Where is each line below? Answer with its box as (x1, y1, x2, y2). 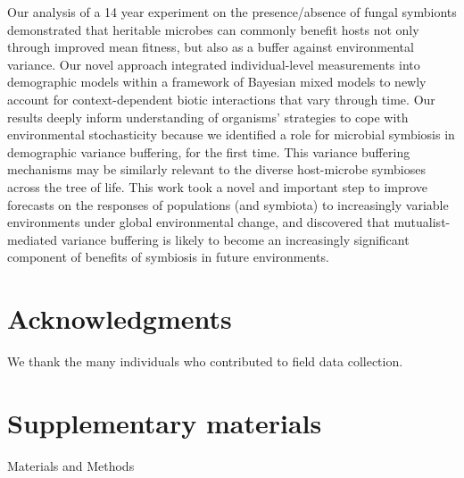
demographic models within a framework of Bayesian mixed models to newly (7, 72, 427, 91)
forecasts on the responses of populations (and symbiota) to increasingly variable (7, 195, 449, 214)
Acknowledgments (7, 300, 232, 337)
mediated (7, 230, 57, 248)
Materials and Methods (7, 456, 135, 474)
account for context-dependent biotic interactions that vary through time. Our (7, 89, 435, 108)
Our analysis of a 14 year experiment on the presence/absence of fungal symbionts (7, 3, 457, 21)
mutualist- (394, 213, 451, 231)
